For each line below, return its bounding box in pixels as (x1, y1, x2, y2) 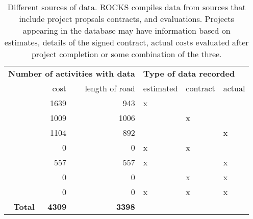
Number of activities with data (8, 67, 135, 79)
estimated (143, 82, 178, 94)
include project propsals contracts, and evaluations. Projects (19, 13, 234, 25)
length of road (85, 82, 135, 94)
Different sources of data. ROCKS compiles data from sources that (7, 1, 246, 13)
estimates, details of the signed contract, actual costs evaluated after (4, 36, 249, 48)
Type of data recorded (143, 67, 235, 79)
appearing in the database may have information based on (22, 25, 231, 36)
